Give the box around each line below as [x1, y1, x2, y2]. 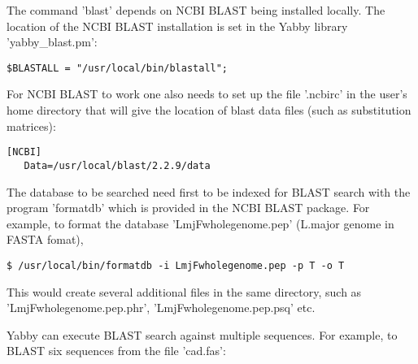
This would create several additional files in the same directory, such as [7, 283, 362, 300]
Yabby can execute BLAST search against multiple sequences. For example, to [7, 326, 398, 343]
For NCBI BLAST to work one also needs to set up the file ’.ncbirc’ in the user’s [7, 85, 407, 102]
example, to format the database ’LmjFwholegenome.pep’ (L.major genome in [7, 214, 394, 232]
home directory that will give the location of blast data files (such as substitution [7, 102, 411, 119]
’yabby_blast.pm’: [7, 33, 98, 50]
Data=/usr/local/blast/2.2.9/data [24, 159, 211, 171]
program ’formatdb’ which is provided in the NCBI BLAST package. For [7, 199, 370, 216]
